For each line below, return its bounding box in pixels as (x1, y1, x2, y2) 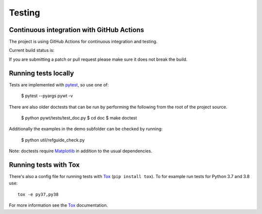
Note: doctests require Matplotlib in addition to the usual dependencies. (9, 148, 152, 154)
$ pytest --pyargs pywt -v (21, 93, 73, 99)
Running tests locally (9, 69, 74, 77)
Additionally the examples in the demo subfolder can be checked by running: (9, 126, 163, 132)
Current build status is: (9, 48, 55, 53)
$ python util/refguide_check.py (21, 137, 85, 143)
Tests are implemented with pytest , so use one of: (9, 82, 109, 87)
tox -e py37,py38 (17, 192, 59, 197)
